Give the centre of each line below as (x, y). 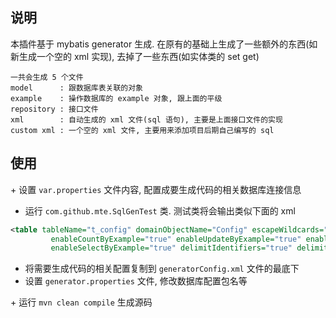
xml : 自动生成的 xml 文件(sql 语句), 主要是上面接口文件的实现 (146, 119)
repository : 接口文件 (54, 109)
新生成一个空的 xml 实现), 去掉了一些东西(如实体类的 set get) (135, 56)
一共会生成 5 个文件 (47, 77)
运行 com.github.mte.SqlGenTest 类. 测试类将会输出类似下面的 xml (160, 210)
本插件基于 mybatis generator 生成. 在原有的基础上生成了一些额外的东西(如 (164, 44)
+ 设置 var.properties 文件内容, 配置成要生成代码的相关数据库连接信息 (156, 189)
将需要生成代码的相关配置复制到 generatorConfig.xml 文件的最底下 (162, 269)
